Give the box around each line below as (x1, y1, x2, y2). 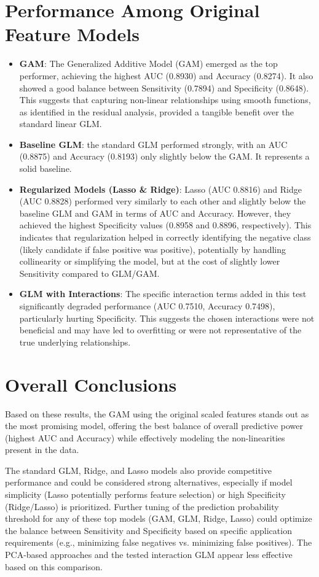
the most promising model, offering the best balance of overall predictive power (5, 419, 303, 432)
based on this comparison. (5, 560, 103, 573)
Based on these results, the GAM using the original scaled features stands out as (5, 407, 309, 420)
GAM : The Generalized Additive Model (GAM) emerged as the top (19, 57, 278, 70)
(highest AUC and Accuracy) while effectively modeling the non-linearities (5, 431, 285, 444)
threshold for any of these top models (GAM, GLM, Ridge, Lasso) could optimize (5, 512, 312, 525)
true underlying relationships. (19, 335, 131, 348)
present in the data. (5, 443, 79, 456)
